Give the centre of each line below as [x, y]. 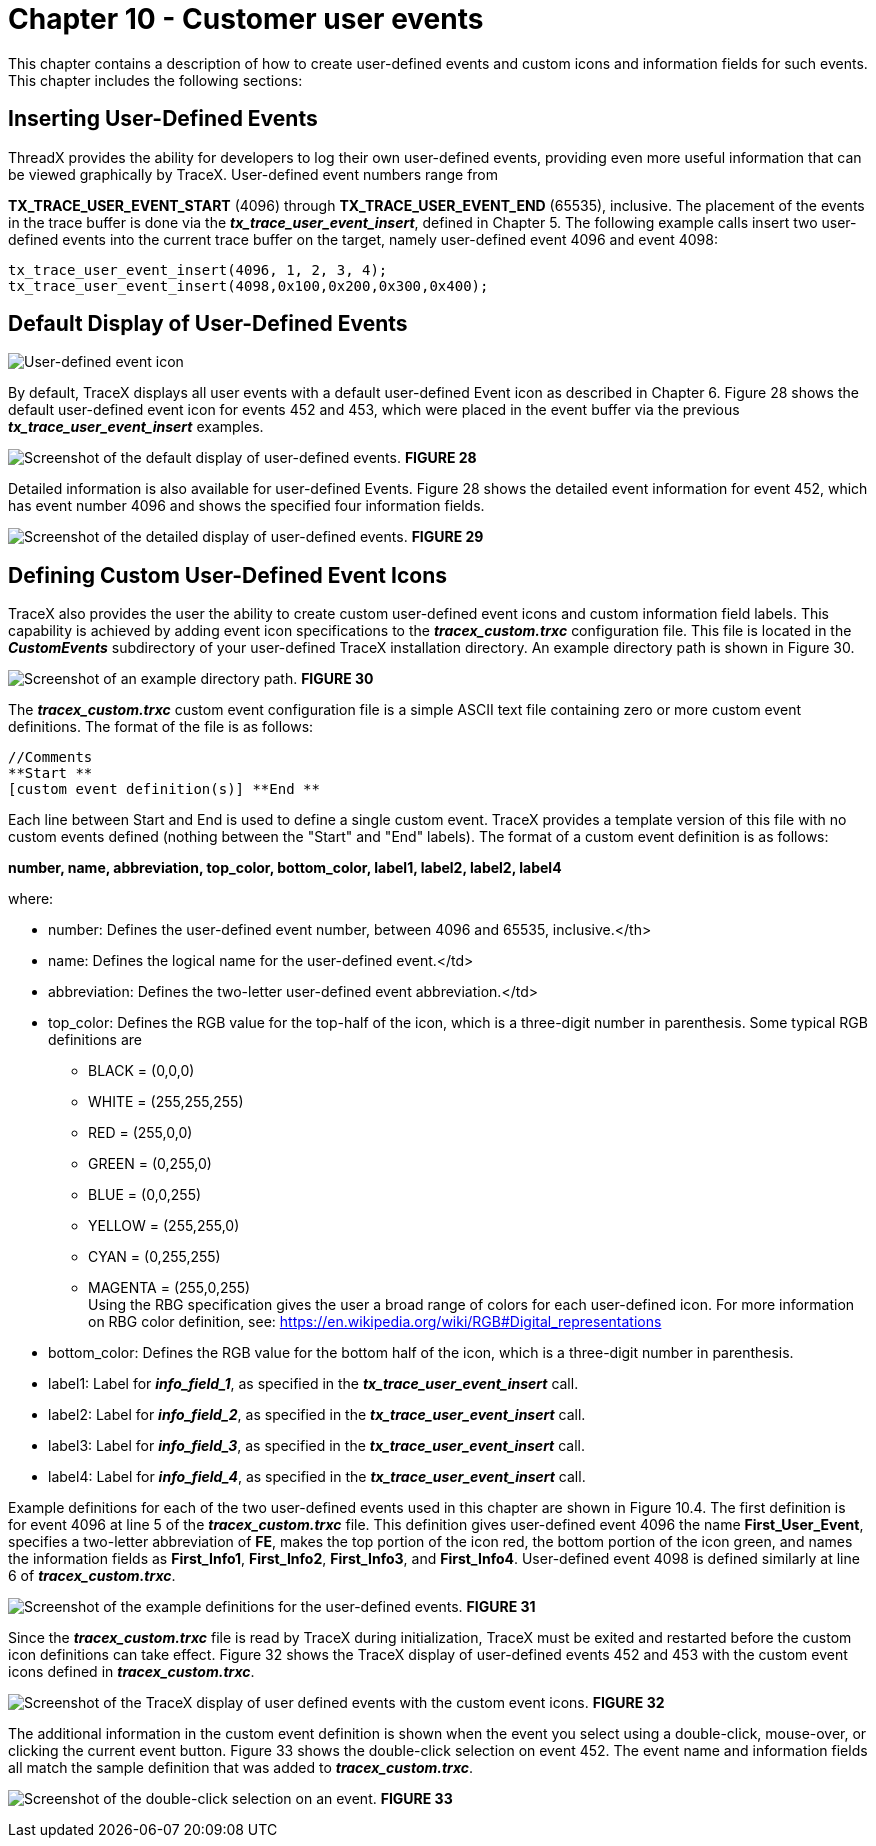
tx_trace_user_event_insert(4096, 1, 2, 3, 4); [198, 269]
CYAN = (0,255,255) [154, 1257]
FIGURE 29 [447, 537]
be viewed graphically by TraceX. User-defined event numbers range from [253, 174]
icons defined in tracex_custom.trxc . [131, 1672]
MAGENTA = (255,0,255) [169, 1288]
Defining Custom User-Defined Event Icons [227, 575]
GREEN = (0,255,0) [150, 1164]
